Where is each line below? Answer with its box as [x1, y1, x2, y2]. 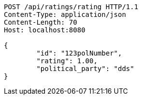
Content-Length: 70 [4, 18, 77, 26]
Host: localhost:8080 [4, 26, 85, 34]
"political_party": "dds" [36, 65, 134, 72]
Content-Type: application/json [4, 11, 126, 18]
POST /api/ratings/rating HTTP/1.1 [4, 3, 139, 11]
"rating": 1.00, [36, 57, 98, 65]
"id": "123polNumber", [36, 49, 122, 57]
